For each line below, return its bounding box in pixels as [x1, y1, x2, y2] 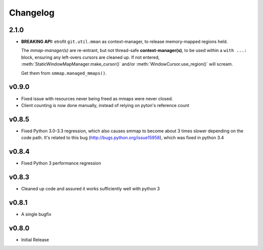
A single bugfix [21, 211, 52, 217]
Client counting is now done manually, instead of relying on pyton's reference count [21, 102, 189, 108]
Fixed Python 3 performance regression [21, 161, 101, 166]
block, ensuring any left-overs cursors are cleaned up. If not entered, [21, 54, 160, 60]
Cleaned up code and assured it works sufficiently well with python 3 [21, 186, 160, 192]
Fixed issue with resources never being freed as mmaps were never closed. [21, 95, 173, 102]
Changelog [9, 7, 55, 18]
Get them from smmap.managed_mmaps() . [21, 70, 107, 76]
